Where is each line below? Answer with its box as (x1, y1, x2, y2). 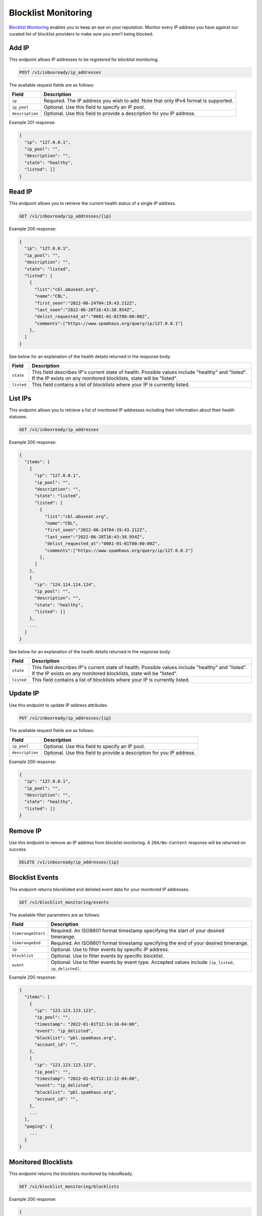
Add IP (9, 44, 30, 52)
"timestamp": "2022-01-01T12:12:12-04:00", (34, 1076, 140, 1081)
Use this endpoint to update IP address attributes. (9, 702, 109, 708)
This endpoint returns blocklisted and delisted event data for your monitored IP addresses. (9, 886, 190, 892)
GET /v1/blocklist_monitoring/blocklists (19, 1184, 119, 1189)
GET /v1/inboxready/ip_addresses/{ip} (19, 214, 112, 219)
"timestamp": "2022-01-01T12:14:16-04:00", (34, 1021, 140, 1027)
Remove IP (9, 827, 42, 835)
